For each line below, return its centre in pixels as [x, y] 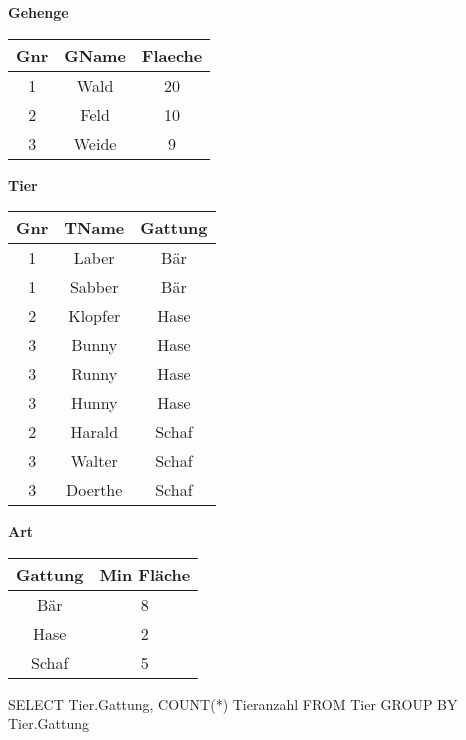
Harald [94, 432]
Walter [94, 461]
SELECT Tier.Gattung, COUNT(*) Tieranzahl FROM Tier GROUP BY [233, 703]
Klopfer [94, 316]
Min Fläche [145, 574]
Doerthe [94, 490]
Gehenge [38, 12]
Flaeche [172, 55]
